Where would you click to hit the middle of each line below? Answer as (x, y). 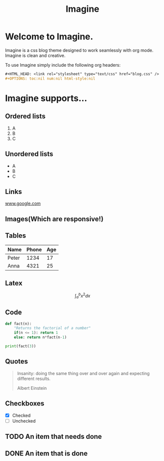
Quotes (17, 362)
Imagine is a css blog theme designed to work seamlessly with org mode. (79, 50)
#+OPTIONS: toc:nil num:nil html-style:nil (50, 79)
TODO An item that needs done (54, 437)
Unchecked (24, 421)
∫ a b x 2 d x (82, 296)
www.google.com (23, 203)
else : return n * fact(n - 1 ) (41, 337)
